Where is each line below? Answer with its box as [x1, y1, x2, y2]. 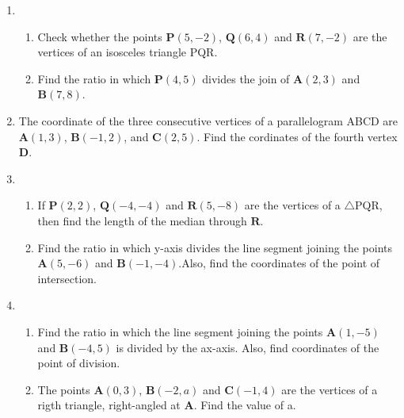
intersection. [37, 270, 97, 286]
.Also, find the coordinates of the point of [178, 255, 380, 271]
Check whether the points [37, 28, 162, 44]
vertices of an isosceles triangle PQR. [37, 44, 218, 60]
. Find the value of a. [193, 397, 296, 413]
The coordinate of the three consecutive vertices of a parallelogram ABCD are [18, 112, 398, 128]
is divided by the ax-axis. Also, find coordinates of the [116, 339, 379, 355]
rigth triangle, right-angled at [37, 397, 181, 413]
